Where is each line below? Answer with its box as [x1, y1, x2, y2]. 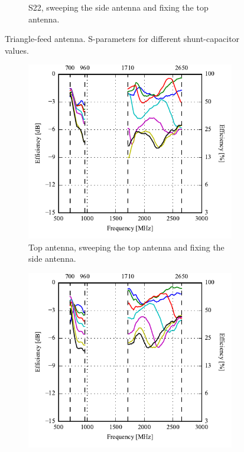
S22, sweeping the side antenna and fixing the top [28, 1, 209, 13]
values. [5, 44, 29, 56]
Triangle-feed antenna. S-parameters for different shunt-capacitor [5, 32, 240, 45]
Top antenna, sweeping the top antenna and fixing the [28, 240, 225, 253]
